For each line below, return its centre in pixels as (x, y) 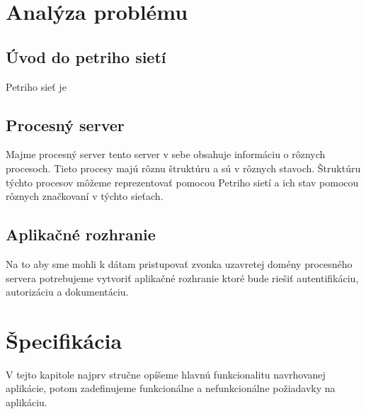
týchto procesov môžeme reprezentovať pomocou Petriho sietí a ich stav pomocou (182, 182)
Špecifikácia (64, 340)
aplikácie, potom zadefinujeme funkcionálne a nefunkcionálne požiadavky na (171, 388)
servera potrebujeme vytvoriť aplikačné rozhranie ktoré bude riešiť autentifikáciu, (182, 278)
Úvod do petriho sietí (86, 56)
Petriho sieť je (36, 86)
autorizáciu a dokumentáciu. (67, 292)
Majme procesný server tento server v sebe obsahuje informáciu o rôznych (166, 154)
